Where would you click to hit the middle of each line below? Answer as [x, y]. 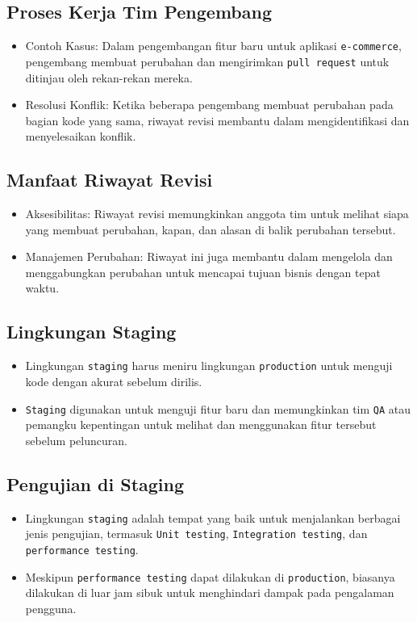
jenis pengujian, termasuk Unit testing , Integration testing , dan [196, 534]
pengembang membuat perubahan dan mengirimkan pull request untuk [207, 61]
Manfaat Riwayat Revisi [110, 180]
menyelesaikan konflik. [81, 136]
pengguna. [51, 608]
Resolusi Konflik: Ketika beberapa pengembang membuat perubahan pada [209, 105]
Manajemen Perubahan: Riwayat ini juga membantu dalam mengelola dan [209, 256]
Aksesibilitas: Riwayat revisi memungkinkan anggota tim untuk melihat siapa [217, 214]
